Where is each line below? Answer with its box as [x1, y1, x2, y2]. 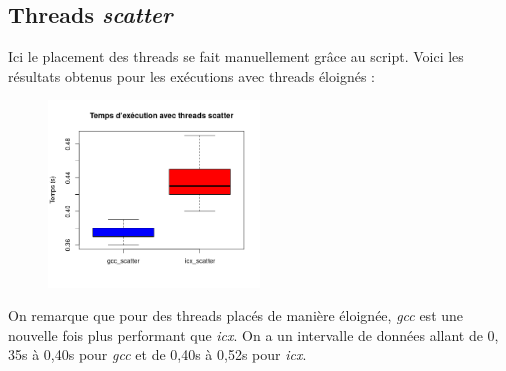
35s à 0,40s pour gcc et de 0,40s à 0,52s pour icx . [8, 344, 307, 365]
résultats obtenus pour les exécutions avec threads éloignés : [8, 65, 375, 86]
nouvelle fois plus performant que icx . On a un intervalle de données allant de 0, [8, 324, 499, 345]
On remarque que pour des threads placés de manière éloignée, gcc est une [8, 305, 464, 326]
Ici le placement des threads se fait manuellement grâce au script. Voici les [8, 46, 464, 67]
